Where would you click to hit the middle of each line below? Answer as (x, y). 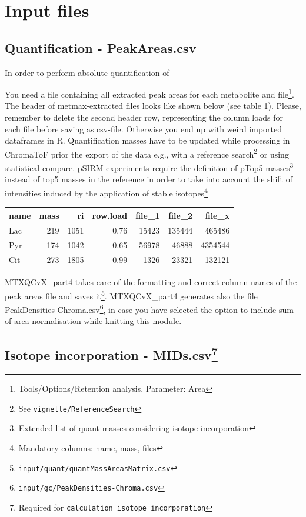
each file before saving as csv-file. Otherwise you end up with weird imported (144, 129)
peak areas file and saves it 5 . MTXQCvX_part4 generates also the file (131, 295)
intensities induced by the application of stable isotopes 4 (106, 192)
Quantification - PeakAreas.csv (101, 47)
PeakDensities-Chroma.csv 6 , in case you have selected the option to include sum (149, 308)
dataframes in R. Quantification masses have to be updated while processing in (147, 140)
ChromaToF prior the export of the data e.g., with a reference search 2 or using (147, 153)
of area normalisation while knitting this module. (93, 321)
